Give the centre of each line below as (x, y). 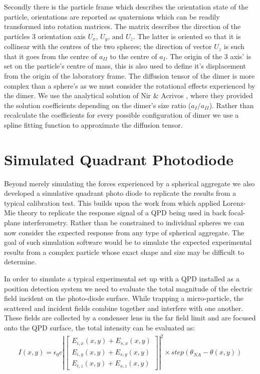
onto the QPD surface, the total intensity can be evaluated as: (99, 328)
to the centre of (134, 56)
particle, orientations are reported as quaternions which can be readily (112, 16)
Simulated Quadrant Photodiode (119, 159)
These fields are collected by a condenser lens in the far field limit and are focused (130, 318)
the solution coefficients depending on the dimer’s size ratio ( (98, 105)
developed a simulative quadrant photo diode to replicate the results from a (120, 193)
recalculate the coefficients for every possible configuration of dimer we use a (121, 115)
